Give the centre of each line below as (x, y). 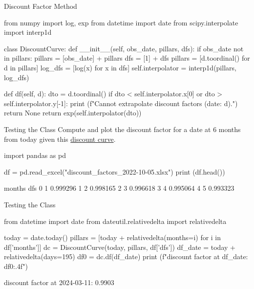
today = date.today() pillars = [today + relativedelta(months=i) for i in (113, 237)
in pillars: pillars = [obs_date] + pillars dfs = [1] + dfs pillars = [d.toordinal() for (127, 58)
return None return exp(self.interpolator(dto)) (73, 113)
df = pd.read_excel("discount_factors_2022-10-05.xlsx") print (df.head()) (115, 171)
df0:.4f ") (16, 266)
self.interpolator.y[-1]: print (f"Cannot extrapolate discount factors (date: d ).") (121, 103)
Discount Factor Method (41, 6)
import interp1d (28, 32)
